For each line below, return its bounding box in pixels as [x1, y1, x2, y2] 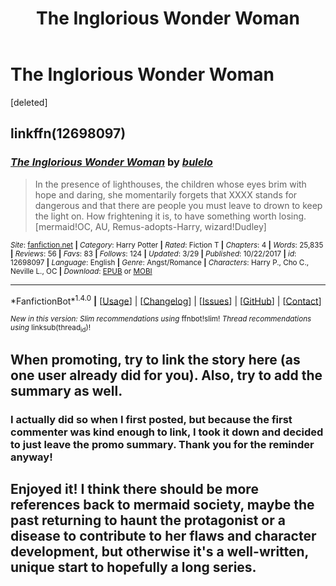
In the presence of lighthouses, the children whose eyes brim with [34, 178, 307, 190]
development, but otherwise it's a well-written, [10, 543, 309, 561]
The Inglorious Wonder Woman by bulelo [10, 155, 213, 169]
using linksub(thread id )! [10, 323, 91, 334]
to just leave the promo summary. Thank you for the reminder [10, 437, 315, 451]
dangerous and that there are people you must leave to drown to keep [34, 199, 323, 211]
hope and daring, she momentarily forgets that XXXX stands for [34, 188, 298, 201]
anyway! [10, 450, 53, 464]
